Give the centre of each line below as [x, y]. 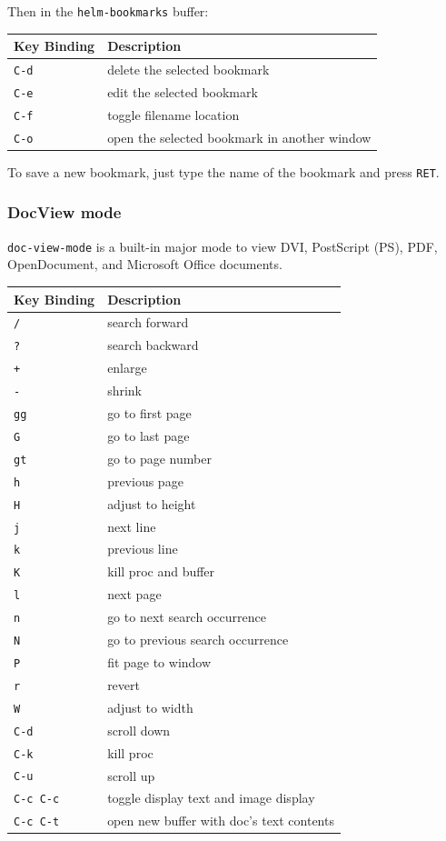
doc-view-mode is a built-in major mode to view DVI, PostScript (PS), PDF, [223, 246]
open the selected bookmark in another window [239, 137]
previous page [145, 481]
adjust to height [152, 503]
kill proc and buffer [161, 571]
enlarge [127, 368]
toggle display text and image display [211, 798]
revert [124, 684]
